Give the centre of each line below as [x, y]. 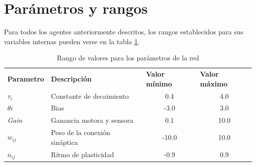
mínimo [159, 83]
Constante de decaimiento [90, 96]
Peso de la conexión [80, 132]
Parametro [26, 78]
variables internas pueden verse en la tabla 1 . [72, 41]
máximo [214, 83]
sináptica [64, 142]
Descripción [71, 78]
